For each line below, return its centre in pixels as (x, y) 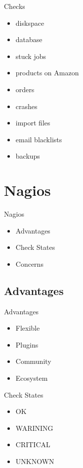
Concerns (29, 263)
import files (33, 123)
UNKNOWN (35, 461)
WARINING (34, 428)
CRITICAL (33, 444)
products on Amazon (47, 73)
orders (25, 89)
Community (33, 361)
